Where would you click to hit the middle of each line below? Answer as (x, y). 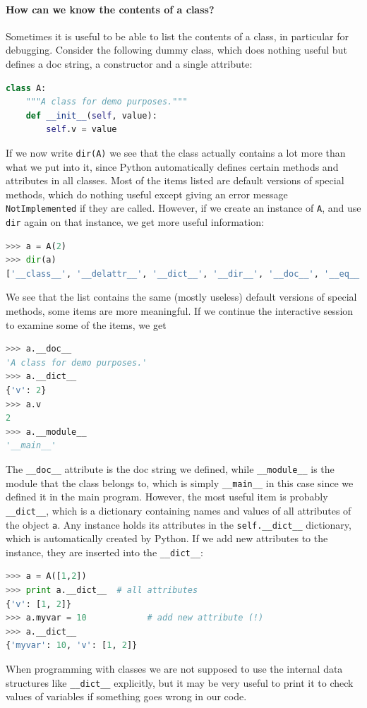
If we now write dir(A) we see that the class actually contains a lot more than (176, 152)
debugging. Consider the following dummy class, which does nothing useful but (176, 50)
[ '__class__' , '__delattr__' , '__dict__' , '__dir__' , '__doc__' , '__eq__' (185, 274)
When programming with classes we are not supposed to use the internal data (174, 669)
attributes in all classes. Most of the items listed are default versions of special (175, 180)
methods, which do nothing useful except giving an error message (147, 194)
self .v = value (82, 130)
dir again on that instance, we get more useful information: (135, 222)
